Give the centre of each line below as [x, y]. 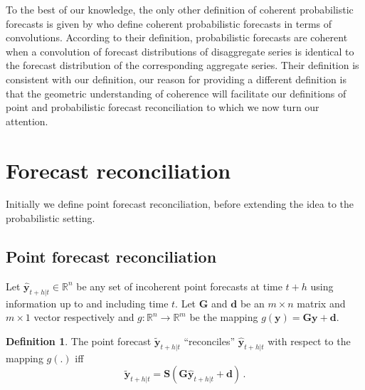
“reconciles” [210, 341]
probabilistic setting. [51, 218]
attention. [27, 121]
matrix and [321, 303]
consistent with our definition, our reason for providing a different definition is [176, 79]
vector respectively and [84, 317]
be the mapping [224, 317]
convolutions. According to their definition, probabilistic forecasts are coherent [177, 37]
